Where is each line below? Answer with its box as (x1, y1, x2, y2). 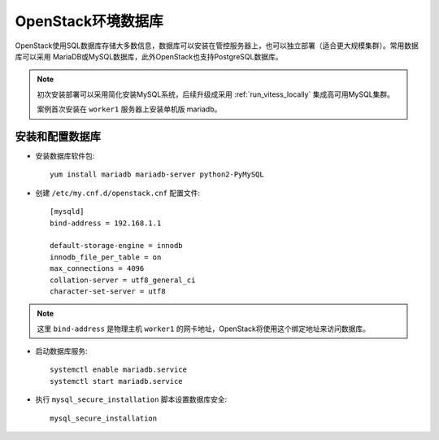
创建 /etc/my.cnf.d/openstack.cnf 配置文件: (35, 188, 201, 198)
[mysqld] (50, 207, 85, 216)
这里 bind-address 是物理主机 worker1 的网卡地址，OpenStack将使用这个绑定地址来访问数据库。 (37, 324, 370, 333)
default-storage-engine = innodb (50, 241, 183, 250)
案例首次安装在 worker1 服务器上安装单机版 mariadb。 (37, 104, 222, 114)
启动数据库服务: (35, 346, 89, 356)
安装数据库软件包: (35, 151, 95, 161)
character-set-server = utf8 (50, 286, 166, 296)
